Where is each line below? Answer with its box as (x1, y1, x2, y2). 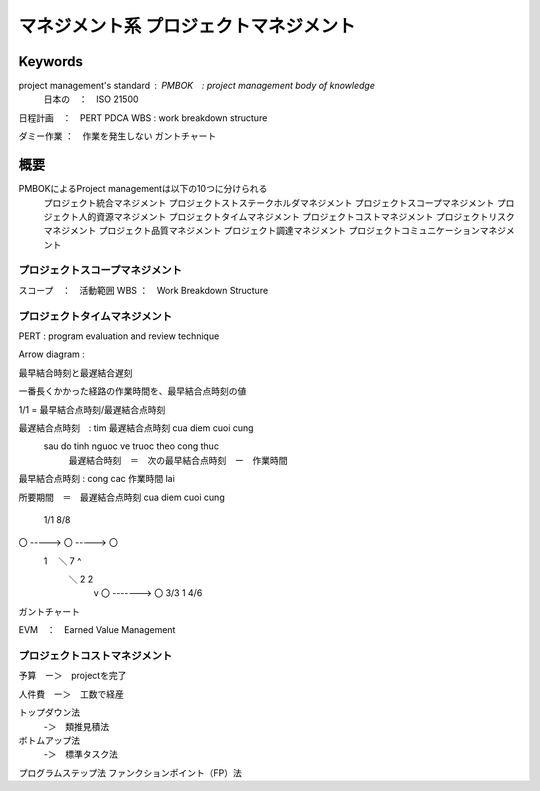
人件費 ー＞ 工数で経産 (18, 688, 124, 700)
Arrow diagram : (18, 348, 85, 360)
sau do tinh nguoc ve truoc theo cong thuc (43, 440, 220, 452)
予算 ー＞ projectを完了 (18, 670, 127, 682)
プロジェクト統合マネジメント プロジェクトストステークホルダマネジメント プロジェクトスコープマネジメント (43, 196, 495, 209)
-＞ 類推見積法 (43, 720, 110, 732)
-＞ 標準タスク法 (43, 748, 119, 760)
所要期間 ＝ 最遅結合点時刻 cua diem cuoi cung (18, 491, 225, 503)
